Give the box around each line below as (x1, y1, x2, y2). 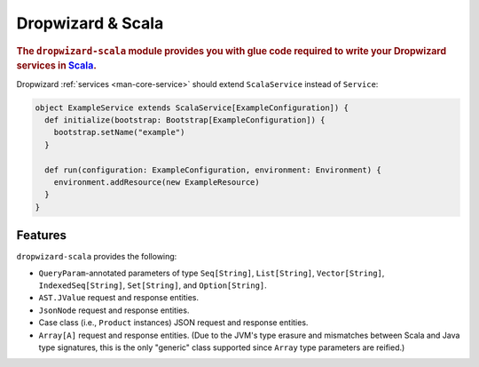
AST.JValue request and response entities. (38, 292, 200, 303)
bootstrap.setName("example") (53, 127, 185, 138)
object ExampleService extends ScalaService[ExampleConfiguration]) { (35, 102, 349, 113)
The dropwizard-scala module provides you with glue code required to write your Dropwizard (16, 44, 447, 57)
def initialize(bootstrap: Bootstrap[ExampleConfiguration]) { (44, 116, 326, 125)
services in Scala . (16, 60, 97, 72)
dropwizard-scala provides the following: (16, 251, 177, 262)
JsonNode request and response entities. (38, 305, 190, 315)
